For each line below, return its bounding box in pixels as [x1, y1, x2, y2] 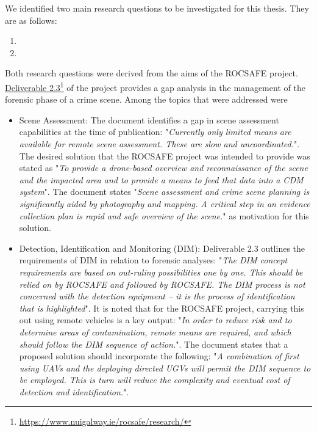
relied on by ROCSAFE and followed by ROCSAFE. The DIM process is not [19, 277, 305, 290]
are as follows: [5, 13, 57, 26]
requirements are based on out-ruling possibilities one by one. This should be [19, 265, 303, 278]
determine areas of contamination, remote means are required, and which [19, 325, 291, 338]
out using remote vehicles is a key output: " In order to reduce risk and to [19, 313, 292, 326]
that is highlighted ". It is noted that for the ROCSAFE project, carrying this [19, 301, 304, 314]
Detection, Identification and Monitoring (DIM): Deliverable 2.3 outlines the [19, 241, 305, 254]
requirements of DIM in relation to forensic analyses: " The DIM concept [19, 254, 288, 266]
